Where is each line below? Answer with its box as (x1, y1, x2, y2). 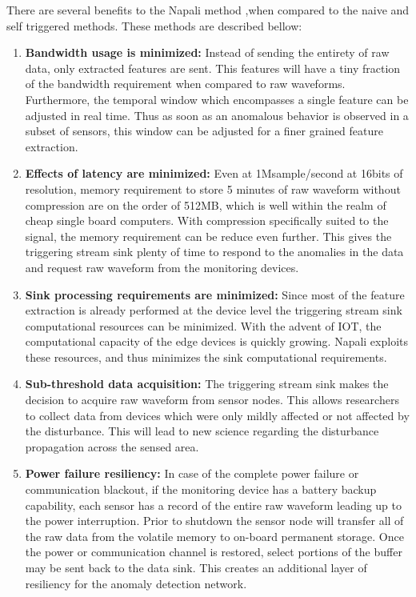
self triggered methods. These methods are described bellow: (6, 17, 302, 34)
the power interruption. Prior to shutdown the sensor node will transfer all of (25, 512, 404, 529)
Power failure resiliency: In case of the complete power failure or (25, 465, 359, 482)
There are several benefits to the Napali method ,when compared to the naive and (6, 2, 410, 18)
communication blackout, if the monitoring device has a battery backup (25, 481, 377, 498)
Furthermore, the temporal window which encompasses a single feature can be (25, 90, 409, 107)
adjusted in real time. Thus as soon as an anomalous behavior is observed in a (25, 106, 409, 123)
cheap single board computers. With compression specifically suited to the (25, 212, 389, 229)
